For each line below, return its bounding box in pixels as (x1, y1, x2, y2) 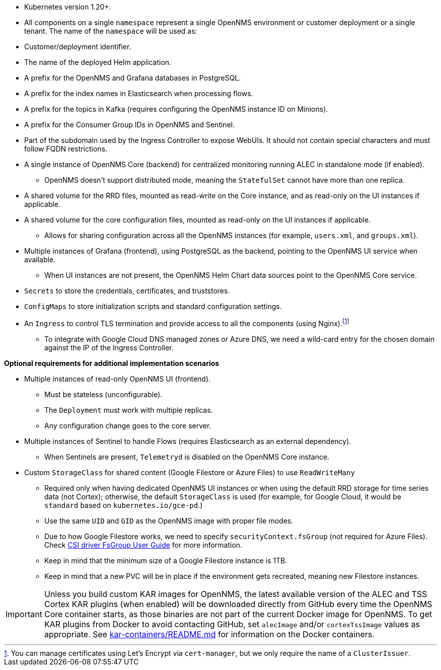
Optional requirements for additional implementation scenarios (4, 358, 219, 367)
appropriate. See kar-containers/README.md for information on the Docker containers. (44, 629, 375, 639)
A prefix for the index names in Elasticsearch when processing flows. (24, 89, 253, 98)
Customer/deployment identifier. (24, 42, 131, 51)
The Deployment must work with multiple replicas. (44, 405, 213, 414)
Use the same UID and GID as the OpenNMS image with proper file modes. (44, 516, 293, 525)
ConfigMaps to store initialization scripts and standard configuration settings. (24, 302, 282, 311)
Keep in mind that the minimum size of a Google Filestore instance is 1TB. (44, 556, 287, 565)
